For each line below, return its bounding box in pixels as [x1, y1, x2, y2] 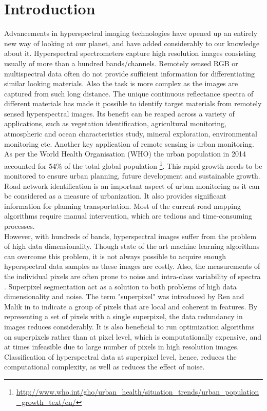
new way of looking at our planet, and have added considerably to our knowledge [4, 37, 260, 48]
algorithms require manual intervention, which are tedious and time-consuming [4, 210, 253, 221]
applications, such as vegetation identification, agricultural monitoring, [4, 118, 226, 129]
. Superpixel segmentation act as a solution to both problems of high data [4, 281, 237, 291]
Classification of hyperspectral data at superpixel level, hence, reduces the [4, 351, 237, 362]
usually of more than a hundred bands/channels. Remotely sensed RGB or [4, 57, 238, 68]
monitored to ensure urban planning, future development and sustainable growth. [4, 170, 260, 181]
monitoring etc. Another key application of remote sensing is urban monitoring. [4, 138, 254, 149]
